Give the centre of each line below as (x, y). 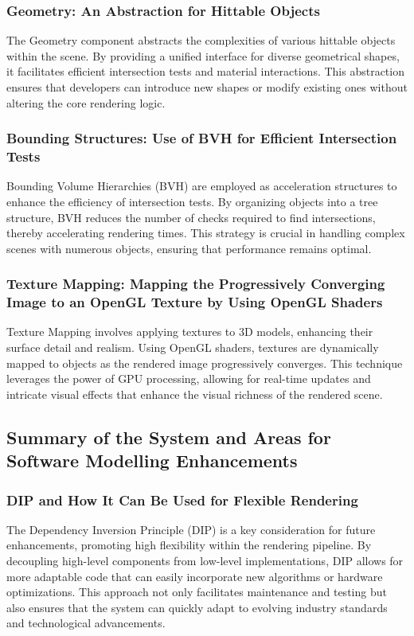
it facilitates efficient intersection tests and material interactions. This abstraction (205, 71)
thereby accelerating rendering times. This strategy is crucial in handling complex (206, 233)
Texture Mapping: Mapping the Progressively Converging (196, 284)
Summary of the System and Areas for (169, 437)
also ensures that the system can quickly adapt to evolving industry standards (197, 607)
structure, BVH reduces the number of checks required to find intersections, (191, 217)
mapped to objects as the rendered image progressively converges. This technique (205, 363)
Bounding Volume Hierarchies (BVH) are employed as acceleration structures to (202, 186)
